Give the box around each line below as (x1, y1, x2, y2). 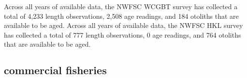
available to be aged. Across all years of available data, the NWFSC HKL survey (4, 20, 243, 30)
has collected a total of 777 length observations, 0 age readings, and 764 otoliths (4, 29, 241, 39)
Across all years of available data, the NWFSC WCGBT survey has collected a (4, 1, 238, 11)
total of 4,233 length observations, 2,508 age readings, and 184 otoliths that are (4, 11, 239, 21)
